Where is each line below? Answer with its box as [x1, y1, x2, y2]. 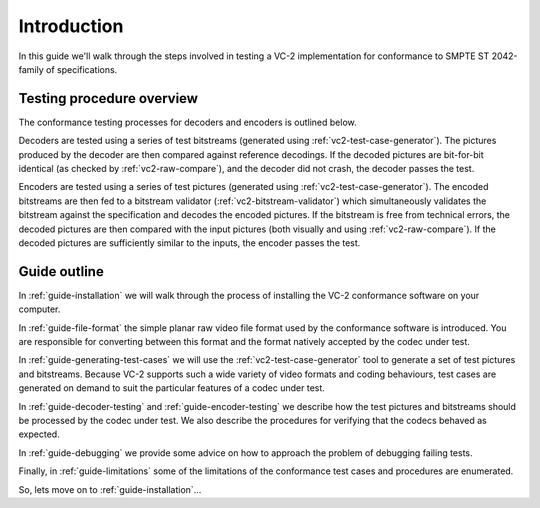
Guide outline [18, 263, 104, 280]
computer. [18, 303, 61, 315]
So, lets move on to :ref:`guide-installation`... [18, 483, 202, 495]
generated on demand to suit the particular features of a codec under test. [18, 382, 325, 394]
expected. [18, 428, 60, 440]
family [18, 63, 44, 75]
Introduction [18, 15, 124, 37]
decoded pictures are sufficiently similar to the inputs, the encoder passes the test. [18, 236, 361, 249]
